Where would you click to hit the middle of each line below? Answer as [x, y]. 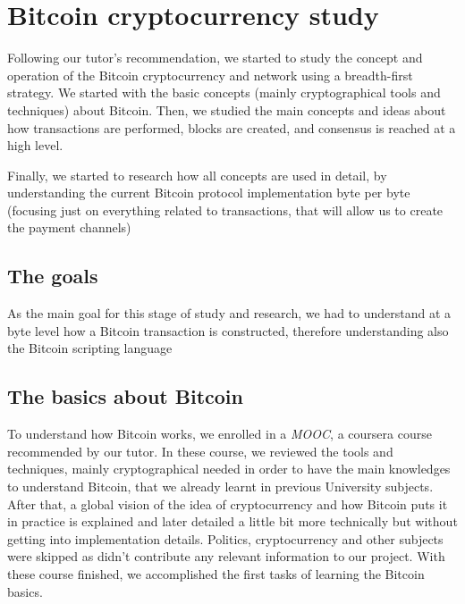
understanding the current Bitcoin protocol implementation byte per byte [209, 193]
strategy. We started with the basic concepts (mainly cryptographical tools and [224, 92]
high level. [35, 145]
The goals [53, 276]
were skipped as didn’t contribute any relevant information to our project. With [226, 556]
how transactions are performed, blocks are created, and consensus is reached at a [232, 127]
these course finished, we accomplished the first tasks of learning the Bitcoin [216, 574]
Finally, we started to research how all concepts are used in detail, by [197, 175]
